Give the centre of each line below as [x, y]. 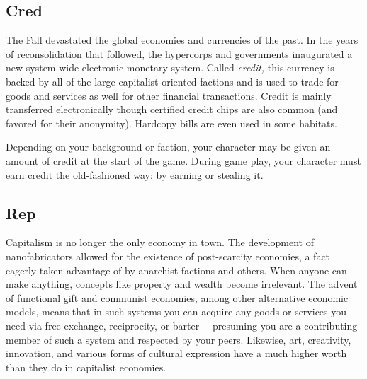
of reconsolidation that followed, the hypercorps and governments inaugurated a [179, 53]
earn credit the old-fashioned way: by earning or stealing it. [135, 174]
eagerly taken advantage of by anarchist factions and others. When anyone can [176, 270]
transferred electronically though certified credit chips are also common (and [172, 109]
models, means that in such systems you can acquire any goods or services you [176, 311]
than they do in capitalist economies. [86, 367]
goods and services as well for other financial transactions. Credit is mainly [169, 95]
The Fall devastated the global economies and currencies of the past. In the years [182, 40]
